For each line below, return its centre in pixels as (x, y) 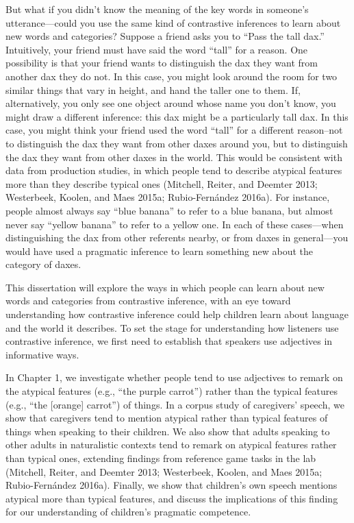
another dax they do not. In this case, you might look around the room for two (172, 76)
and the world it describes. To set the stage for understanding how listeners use (172, 327)
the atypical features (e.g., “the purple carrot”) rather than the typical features (172, 391)
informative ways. (42, 354)
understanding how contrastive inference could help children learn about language (177, 314)
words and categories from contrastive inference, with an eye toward (148, 301)
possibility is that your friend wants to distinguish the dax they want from (162, 63)
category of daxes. (43, 264)
